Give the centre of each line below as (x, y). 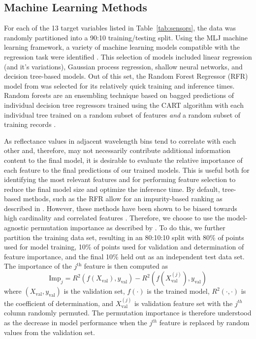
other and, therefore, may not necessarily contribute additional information (117, 150)
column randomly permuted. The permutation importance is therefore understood (128, 313)
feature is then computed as (126, 266)
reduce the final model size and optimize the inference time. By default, (112, 189)
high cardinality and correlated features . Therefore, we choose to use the (114, 218)
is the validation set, (94, 291)
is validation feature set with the (183, 303)
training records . (30, 124)
